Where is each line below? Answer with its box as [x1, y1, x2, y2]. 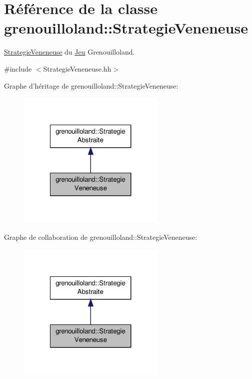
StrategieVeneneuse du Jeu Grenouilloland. [4, 47, 135, 57]
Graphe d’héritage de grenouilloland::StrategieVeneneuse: [4, 80, 178, 91]
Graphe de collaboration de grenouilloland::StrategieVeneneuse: [4, 232, 197, 242]
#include [4, 63, 32, 74]
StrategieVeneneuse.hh [43, 63, 111, 74]
